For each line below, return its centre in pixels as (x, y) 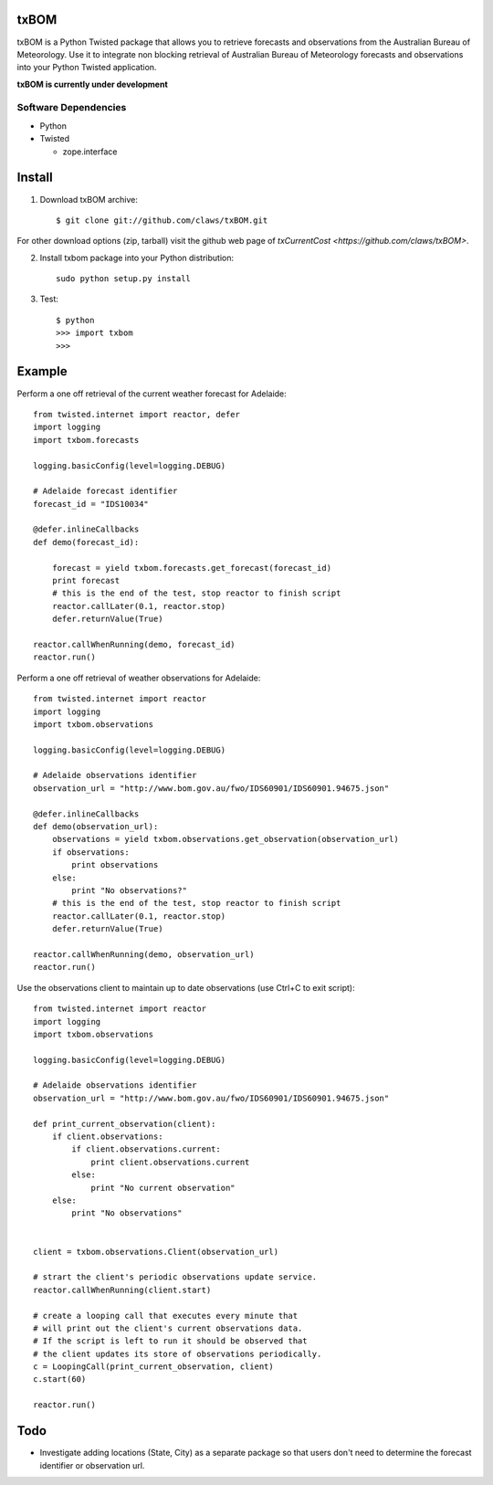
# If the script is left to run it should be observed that (170, 1341)
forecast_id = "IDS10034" (91, 504)
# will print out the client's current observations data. (168, 1328)
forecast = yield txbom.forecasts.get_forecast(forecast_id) (192, 568)
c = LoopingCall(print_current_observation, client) (153, 1367)
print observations (115, 865)
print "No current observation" (163, 1188)
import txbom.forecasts (86, 440)
